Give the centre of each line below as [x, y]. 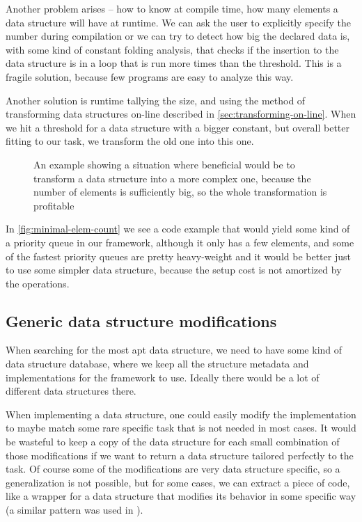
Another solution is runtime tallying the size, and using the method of [156, 100]
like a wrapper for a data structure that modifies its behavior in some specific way [181, 496]
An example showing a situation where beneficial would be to [164, 164]
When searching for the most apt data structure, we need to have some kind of [174, 350]
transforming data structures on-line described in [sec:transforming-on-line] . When [181, 114]
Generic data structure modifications [141, 321]
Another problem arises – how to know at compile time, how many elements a [172, 8]
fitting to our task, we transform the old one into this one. [130, 141]
